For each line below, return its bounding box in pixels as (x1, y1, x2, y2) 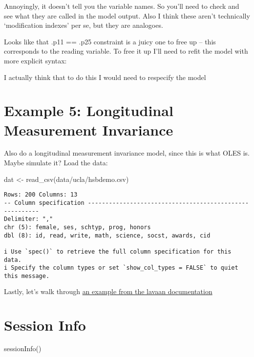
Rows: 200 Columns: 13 (4, 191, 78, 198)
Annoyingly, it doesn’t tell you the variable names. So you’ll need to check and (4, 1, 239, 11)
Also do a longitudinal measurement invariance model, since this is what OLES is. (4, 148, 250, 158)
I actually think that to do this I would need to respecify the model (4, 72, 206, 82)
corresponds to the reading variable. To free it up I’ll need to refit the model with (4, 46, 248, 56)
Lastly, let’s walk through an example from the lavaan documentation (4, 286, 212, 297)
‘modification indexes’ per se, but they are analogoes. (4, 20, 163, 30)
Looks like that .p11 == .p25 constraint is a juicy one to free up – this (4, 36, 216, 46)
